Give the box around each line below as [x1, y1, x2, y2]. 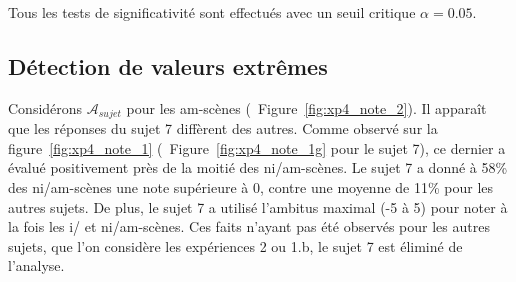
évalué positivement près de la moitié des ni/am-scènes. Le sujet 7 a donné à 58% [8, 157, 508, 178]
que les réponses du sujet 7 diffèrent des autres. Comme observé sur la [8, 118, 438, 139]
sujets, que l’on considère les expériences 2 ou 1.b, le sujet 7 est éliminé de [8, 235, 463, 256]
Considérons [8, 97, 83, 118]
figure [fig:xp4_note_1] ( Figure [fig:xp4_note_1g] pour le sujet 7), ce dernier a [8, 137, 506, 158]
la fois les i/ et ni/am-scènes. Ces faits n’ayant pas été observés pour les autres [8, 216, 490, 237]
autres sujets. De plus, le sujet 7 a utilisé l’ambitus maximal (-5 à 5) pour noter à [8, 196, 508, 217]
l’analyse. [8, 255, 65, 276]
